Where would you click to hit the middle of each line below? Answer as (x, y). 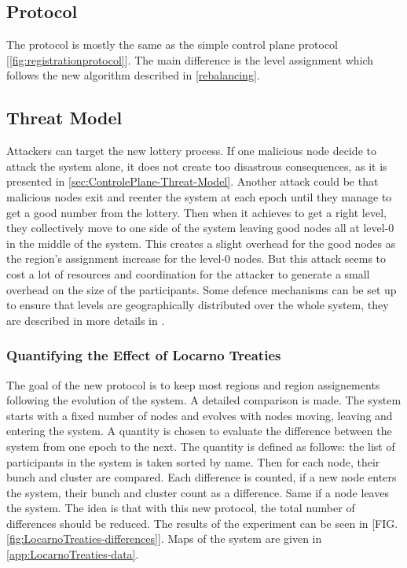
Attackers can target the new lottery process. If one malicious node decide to (191, 151)
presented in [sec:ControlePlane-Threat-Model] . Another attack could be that (192, 181)
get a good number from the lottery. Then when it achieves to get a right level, (196, 212)
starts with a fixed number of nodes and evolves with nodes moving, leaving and (200, 415)
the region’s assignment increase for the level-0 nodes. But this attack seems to (196, 258)
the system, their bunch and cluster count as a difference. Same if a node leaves (198, 492)
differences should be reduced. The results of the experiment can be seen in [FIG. (202, 523)
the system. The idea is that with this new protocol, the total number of (181, 508)
